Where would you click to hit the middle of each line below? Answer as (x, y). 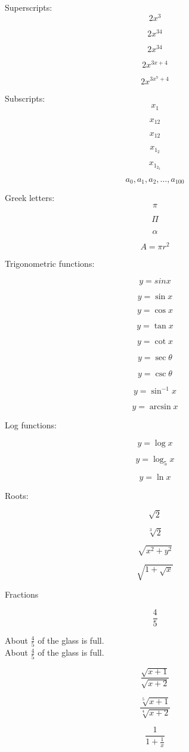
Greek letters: (30, 198)
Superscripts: (29, 7)
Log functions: (31, 425)
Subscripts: (25, 98)
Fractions (22, 594)
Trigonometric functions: (50, 264)
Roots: (17, 495)
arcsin (160, 407)
